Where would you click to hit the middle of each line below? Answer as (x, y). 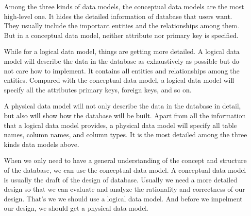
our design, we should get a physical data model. (76, 208)
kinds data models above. (42, 144)
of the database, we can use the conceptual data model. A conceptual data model (125, 170)
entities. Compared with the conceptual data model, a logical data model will (119, 80)
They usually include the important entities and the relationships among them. (122, 26)
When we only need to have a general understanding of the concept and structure (125, 160)
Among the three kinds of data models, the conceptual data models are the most (124, 6)
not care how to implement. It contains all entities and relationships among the (122, 70)
